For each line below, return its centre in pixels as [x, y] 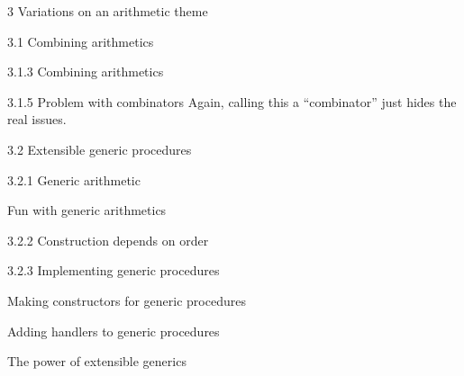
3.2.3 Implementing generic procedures [114, 270]
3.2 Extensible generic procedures [100, 149]
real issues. [37, 119]
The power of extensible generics [97, 361]
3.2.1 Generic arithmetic [74, 179]
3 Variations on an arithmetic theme [108, 11]
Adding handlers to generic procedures [114, 331]
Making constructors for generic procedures [127, 300]
